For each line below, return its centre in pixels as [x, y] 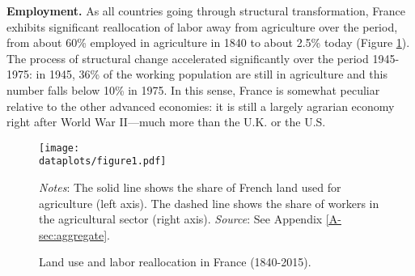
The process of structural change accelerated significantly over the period [188, 58]
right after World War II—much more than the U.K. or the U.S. [166, 122]
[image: [59, 148]
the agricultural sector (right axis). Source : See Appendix [181, 219]
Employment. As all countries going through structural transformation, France [206, 11]
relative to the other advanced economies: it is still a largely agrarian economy [201, 106]
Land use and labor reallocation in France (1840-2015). [175, 262]
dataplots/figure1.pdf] [103, 161]
